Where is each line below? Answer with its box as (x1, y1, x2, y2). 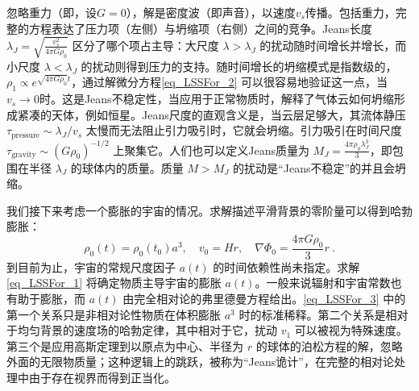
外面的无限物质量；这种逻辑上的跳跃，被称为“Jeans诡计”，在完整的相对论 (6, 353, 394, 370)
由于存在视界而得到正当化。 (28, 368, 176, 385)
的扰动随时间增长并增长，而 (259, 36, 407, 53)
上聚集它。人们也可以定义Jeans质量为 (113, 141, 309, 158)
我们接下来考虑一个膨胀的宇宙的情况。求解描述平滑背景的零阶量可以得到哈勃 (6, 202, 413, 218)
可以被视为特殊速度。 (294, 322, 408, 339)
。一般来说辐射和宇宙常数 (255, 274, 391, 291)
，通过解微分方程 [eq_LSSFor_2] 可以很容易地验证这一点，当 (71, 73, 388, 90)
